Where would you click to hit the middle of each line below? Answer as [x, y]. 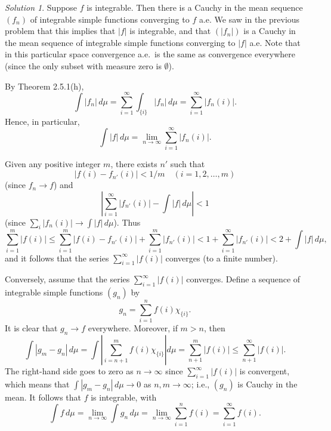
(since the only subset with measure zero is [83, 65]
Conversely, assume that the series [67, 279]
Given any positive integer [53, 164]
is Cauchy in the [267, 384]
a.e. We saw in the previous [249, 19]
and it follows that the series [57, 258]
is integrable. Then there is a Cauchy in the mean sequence [195, 7]
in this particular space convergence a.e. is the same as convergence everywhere [150, 54]
